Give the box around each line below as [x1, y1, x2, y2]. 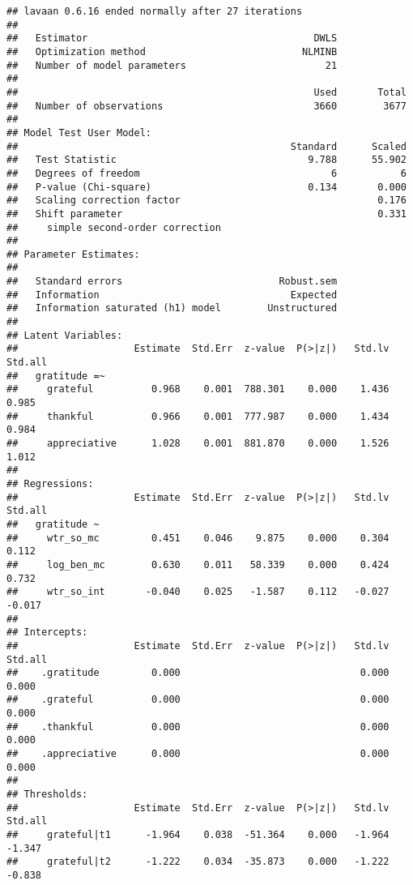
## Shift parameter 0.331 [6, 207, 407, 220]
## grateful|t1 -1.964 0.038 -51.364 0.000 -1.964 [6, 829, 390, 841]
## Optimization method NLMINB [6, 45, 338, 58]
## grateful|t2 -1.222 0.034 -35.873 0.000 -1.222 [6, 856, 390, 868]
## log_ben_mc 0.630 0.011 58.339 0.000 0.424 [6, 558, 390, 571]
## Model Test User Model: [6, 126, 151, 139]
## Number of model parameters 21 [6, 59, 338, 71]
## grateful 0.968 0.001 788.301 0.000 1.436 [6, 383, 390, 395]
